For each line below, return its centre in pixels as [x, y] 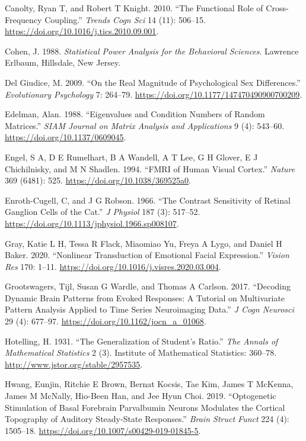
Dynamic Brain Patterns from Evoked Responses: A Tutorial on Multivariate [145, 297]
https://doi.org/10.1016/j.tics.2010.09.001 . [82, 31]
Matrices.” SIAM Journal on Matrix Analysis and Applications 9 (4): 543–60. [145, 125]
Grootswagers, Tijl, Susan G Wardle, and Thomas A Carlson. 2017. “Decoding [148, 286]
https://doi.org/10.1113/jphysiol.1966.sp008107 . [92, 223]
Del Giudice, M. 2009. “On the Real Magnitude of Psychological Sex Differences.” [153, 82]
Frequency [23, 19]
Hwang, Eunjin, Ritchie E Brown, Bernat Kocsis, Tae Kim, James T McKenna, [149, 384]
